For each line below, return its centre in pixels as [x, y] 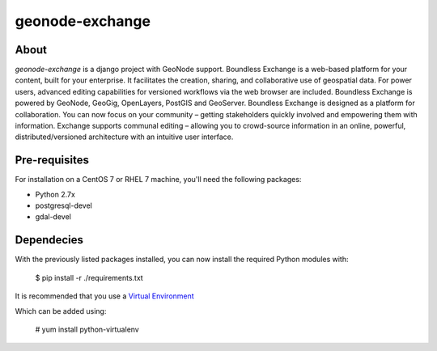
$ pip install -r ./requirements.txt [89, 277]
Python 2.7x [55, 194]
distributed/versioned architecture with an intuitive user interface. [124, 137]
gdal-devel [53, 217]
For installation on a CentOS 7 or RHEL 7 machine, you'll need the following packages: [158, 180]
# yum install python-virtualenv [87, 329]
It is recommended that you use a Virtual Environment [104, 296]
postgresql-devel [64, 205]
